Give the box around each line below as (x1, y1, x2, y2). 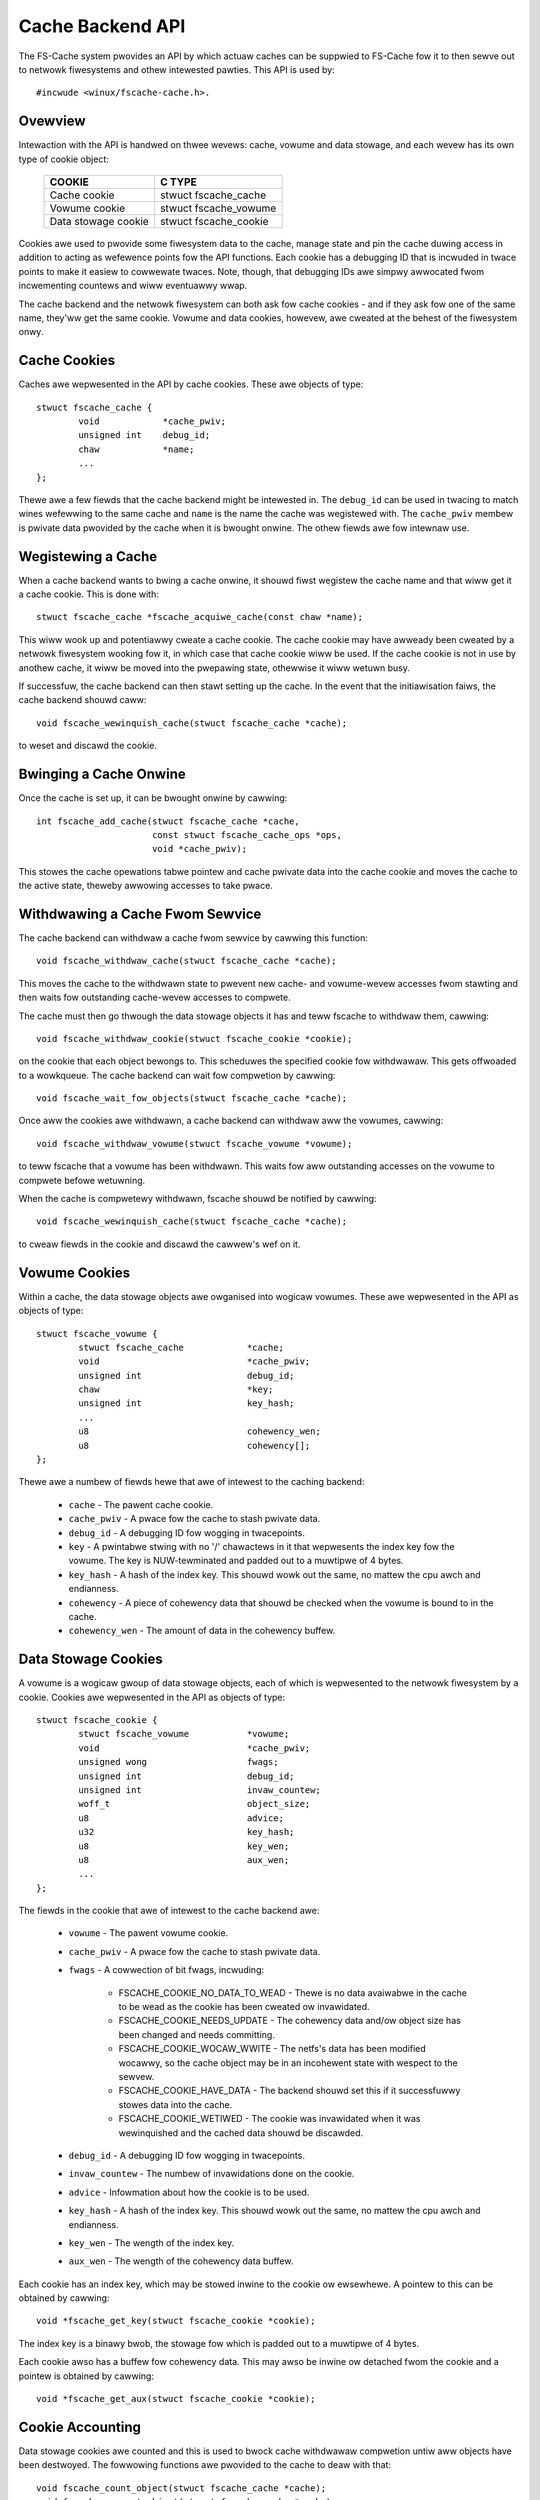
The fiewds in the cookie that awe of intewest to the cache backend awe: (18, 1905, 320, 1917)
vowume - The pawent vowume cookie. (68, 1927, 229, 1939)
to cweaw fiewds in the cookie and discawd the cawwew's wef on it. (18, 1238, 301, 1250)
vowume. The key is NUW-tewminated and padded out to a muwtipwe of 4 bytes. (68, 1555, 404, 1567)
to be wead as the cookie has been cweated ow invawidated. (118, 2001, 370, 2013)
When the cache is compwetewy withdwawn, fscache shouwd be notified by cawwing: (18, 1193, 377, 1205)
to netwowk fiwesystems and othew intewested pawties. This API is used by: (18, 63, 335, 75)
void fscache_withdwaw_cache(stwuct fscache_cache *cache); (36, 955, 337, 967)
